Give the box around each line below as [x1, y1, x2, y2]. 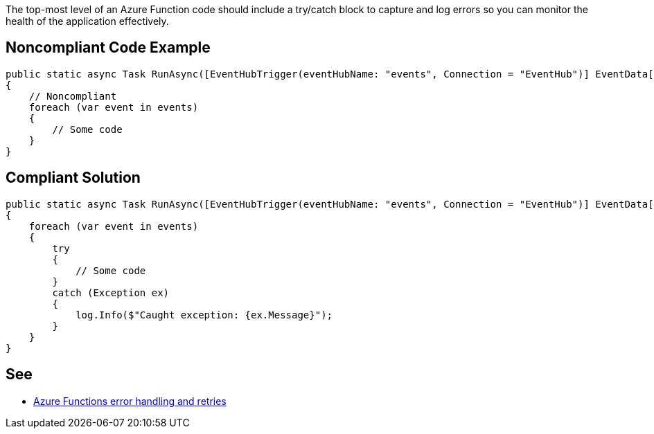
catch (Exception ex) [52, 287, 170, 298]
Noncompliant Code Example [6, 39, 211, 57]
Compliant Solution [6, 169, 141, 187]
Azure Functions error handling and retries [33, 395, 227, 407]
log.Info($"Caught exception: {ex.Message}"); [76, 309, 333, 320]
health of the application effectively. [6, 15, 169, 27]
